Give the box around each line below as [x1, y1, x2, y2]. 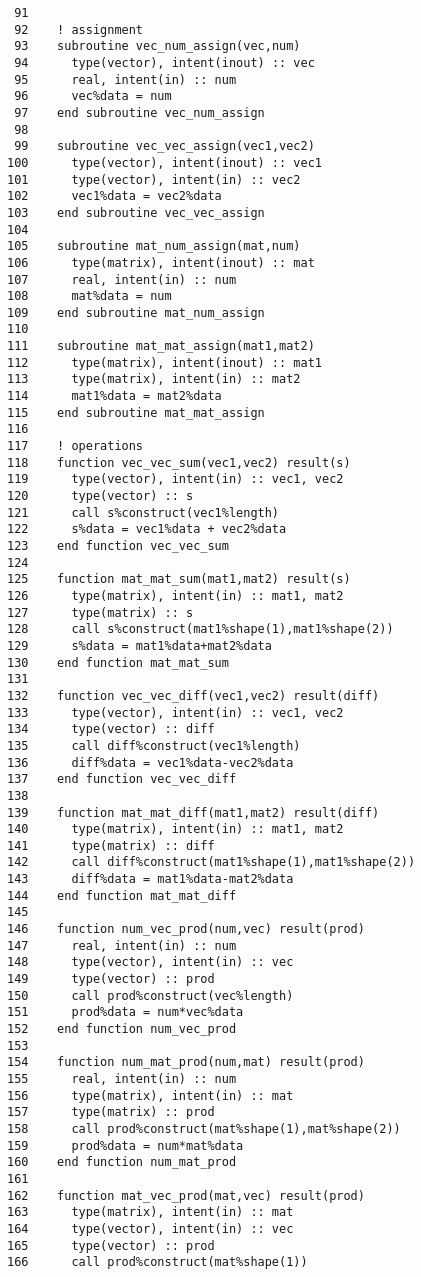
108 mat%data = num [7, 289, 172, 304]
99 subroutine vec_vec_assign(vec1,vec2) [14, 139, 315, 154]
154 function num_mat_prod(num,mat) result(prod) [7, 1055, 365, 1070]
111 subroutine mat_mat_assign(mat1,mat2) [7, 339, 315, 354]
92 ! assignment [14, 22, 144, 37]
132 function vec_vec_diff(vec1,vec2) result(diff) [7, 688, 380, 703]
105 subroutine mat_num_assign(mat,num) [7, 239, 301, 254]
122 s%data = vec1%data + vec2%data [7, 522, 287, 537]
